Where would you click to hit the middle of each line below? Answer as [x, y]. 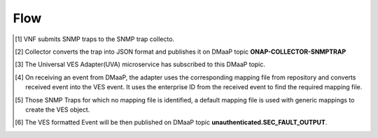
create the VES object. [58, 109]
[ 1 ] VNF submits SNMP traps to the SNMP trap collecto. [95, 39]
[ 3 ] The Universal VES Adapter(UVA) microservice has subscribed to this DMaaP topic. [140, 64]
